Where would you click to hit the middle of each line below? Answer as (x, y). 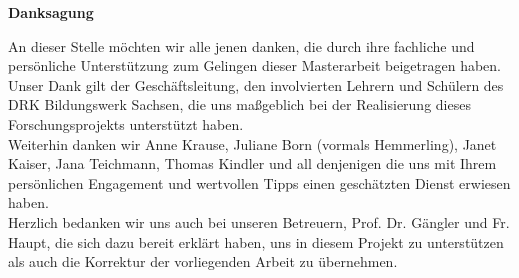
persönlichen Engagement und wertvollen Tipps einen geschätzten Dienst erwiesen (259, 182)
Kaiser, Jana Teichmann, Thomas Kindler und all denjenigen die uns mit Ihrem (252, 163)
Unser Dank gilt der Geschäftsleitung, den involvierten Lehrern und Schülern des (256, 84)
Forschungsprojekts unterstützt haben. (126, 123)
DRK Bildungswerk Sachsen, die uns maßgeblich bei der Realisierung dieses (239, 104)
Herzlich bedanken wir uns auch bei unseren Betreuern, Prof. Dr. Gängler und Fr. (259, 221)
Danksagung (51, 12)
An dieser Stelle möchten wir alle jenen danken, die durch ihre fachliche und (241, 45)
